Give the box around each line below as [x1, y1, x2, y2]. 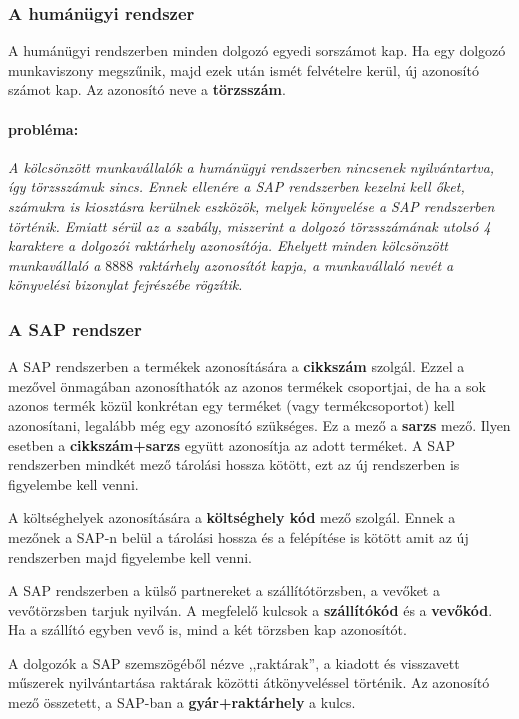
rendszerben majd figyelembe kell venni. [8, 546, 252, 567]
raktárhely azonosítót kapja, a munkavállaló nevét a [138, 254, 454, 275]
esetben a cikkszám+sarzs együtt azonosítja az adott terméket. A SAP [8, 434, 455, 455]
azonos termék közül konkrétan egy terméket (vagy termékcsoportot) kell [8, 395, 455, 416]
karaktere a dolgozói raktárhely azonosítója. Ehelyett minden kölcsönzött [8, 235, 448, 256]
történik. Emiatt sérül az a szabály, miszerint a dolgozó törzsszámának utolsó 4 [8, 215, 491, 236]
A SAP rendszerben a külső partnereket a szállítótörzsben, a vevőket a [8, 580, 440, 601]
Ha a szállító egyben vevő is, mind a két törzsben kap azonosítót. [8, 619, 407, 640]
